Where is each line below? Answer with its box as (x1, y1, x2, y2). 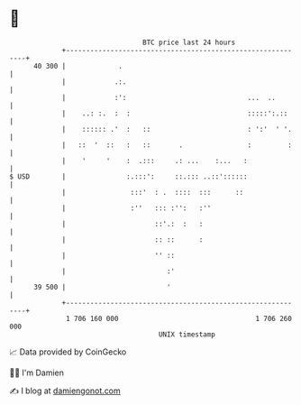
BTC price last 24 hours (142, 38, 236, 47)
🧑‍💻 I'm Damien (9, 367, 65, 378)
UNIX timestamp (158, 329, 216, 339)
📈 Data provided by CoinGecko (9, 346, 127, 357)
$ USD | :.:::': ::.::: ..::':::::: (9, 171, 248, 181)
